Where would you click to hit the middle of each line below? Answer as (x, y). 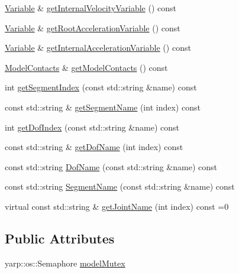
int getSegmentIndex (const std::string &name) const (101, 87)
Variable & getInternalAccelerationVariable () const (98, 48)
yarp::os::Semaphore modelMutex (65, 263)
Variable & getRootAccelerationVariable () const (93, 27)
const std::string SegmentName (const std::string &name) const (120, 186)
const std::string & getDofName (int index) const (94, 147)
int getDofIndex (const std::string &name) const (92, 127)
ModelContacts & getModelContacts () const (86, 67)
